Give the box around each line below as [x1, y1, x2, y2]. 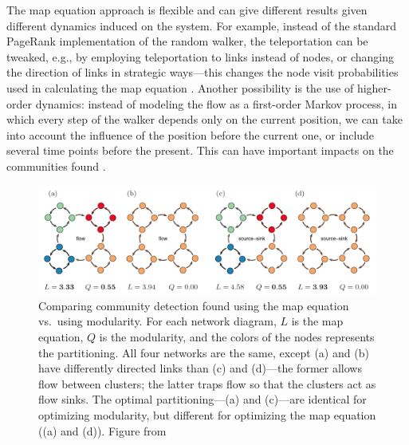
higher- [356, 79, 391, 96]
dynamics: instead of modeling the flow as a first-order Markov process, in [35, 95, 397, 112]
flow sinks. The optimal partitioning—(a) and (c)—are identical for [38, 391, 367, 408]
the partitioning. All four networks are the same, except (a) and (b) [38, 344, 369, 360]
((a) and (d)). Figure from [38, 422, 167, 439]
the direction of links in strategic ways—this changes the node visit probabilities [6, 64, 399, 81]
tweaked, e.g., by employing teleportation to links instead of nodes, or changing [6, 48, 395, 65]
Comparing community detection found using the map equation [38, 297, 349, 313]
